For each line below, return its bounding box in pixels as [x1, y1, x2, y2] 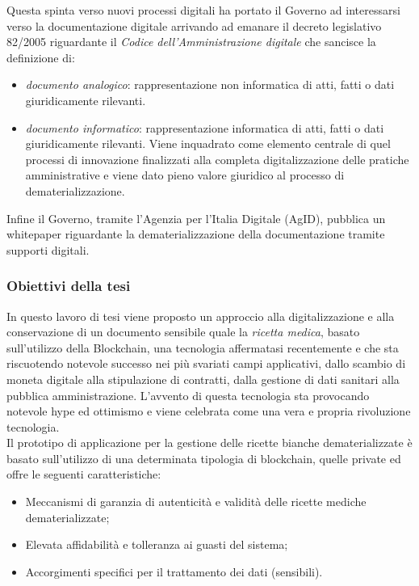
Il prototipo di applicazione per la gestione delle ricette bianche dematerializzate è [6, 434, 413, 451]
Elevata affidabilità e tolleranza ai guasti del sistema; [25, 536, 288, 553]
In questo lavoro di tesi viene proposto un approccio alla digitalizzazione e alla [6, 307, 395, 324]
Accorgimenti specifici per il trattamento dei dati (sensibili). [25, 563, 323, 580]
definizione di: [6, 48, 75, 65]
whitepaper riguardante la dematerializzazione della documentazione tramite [6, 226, 385, 242]
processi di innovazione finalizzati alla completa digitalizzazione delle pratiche [25, 150, 409, 167]
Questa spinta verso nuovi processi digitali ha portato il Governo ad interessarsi [6, 2, 400, 18]
